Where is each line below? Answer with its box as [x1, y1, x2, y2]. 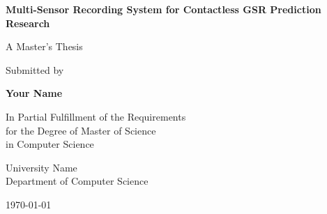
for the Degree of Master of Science [6, 123, 156, 137]
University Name [6, 160, 77, 174]
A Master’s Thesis [6, 39, 83, 54]
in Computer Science [6, 137, 94, 151]
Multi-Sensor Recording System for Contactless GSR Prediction [6, 2, 321, 16]
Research [6, 15, 50, 30]
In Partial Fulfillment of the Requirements [6, 109, 186, 123]
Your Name [6, 86, 63, 100]
